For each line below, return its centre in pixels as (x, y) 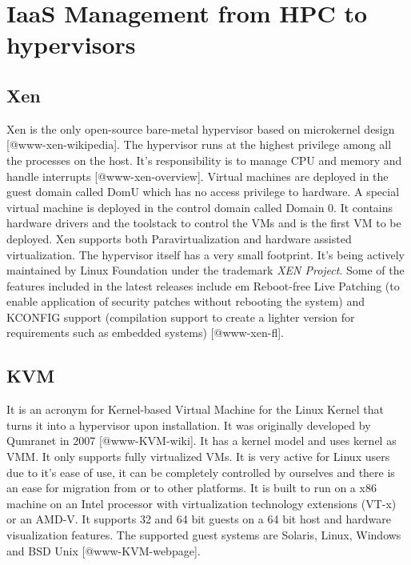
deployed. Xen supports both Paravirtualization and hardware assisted (179, 238)
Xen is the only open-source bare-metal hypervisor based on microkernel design (201, 128)
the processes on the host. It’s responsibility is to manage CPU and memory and (204, 160)
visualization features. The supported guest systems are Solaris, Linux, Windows (204, 535)
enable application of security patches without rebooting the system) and (186, 301)
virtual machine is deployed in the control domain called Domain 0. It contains (200, 207)
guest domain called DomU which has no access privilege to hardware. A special (203, 192)
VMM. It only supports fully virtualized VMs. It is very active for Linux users (198, 457)
